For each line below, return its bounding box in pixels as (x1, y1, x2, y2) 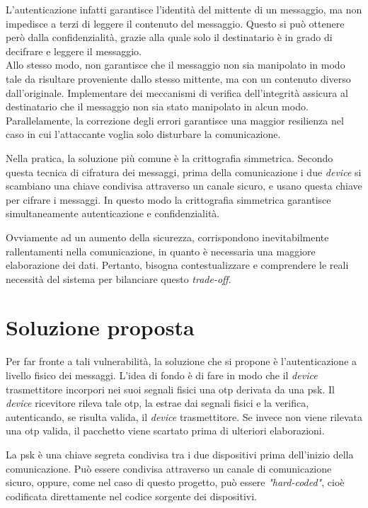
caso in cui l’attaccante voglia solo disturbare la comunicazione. (6, 127, 281, 142)
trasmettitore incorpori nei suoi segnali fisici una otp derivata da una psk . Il (6, 381, 335, 396)
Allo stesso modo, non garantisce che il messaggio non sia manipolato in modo (6, 57, 345, 72)
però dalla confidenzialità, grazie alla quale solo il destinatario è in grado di (6, 30, 333, 45)
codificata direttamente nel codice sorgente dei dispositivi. (6, 488, 257, 503)
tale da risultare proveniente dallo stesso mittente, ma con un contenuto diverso (6, 71, 351, 86)
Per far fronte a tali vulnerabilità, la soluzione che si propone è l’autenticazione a (6, 354, 357, 369)
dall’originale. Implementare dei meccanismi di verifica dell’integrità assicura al (6, 85, 348, 100)
